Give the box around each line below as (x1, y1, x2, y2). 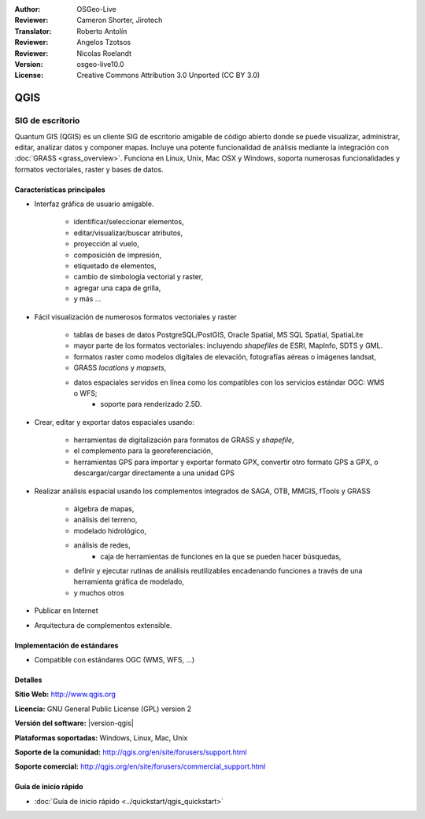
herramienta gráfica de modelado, (73, 577, 185, 586)
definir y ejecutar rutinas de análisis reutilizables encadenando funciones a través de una (73, 566, 363, 575)
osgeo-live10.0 (76, 59, 125, 68)
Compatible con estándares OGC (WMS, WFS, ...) (34, 655, 195, 664)
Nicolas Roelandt (76, 48, 132, 58)
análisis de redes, (73, 540, 131, 550)
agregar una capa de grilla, (73, 283, 161, 293)
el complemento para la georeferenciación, (73, 446, 213, 456)
